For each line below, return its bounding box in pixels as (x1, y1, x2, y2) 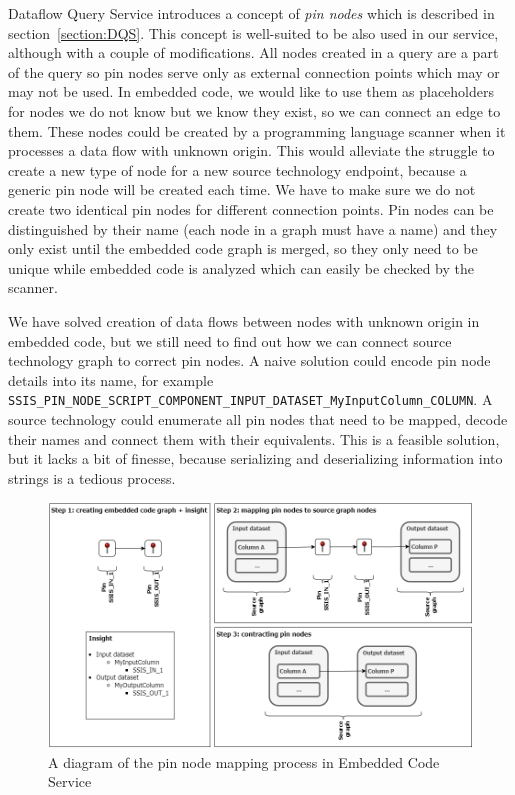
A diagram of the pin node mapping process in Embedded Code (48, 751, 440, 772)
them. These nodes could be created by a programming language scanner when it (8, 120, 506, 141)
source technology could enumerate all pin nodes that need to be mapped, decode (8, 408, 508, 429)
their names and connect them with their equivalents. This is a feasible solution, (8, 428, 500, 449)
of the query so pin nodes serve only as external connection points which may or (8, 61, 500, 82)
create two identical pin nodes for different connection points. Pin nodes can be (8, 198, 494, 219)
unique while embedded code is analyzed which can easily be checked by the (8, 257, 475, 278)
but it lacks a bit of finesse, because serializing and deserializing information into (8, 448, 503, 469)
